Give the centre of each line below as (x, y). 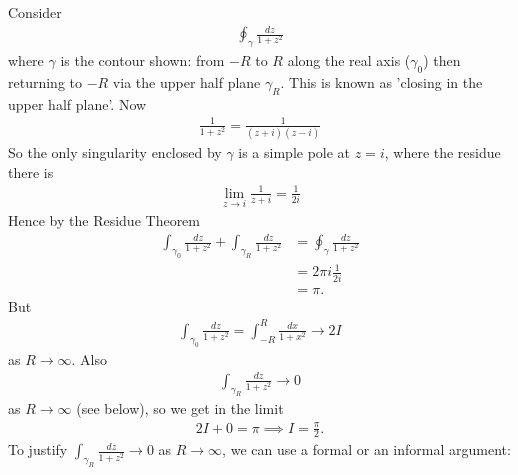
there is (31, 171)
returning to (45, 81)
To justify (38, 449)
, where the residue (442, 151)
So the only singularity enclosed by (115, 151)
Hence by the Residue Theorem (104, 219)
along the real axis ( (349, 59)
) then (442, 59)
